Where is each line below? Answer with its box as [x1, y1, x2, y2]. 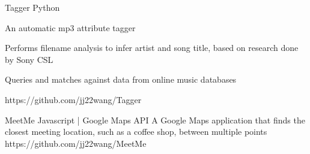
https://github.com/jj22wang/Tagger [5, 93, 142, 105]
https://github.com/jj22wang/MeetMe [5, 137, 147, 149]
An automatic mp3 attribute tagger [5, 21, 136, 34]
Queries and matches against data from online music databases [5, 73, 237, 86]
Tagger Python [5, 1, 60, 13]
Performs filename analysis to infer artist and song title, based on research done [5, 41, 299, 54]
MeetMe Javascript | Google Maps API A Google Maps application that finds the [5, 113, 305, 126]
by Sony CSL [5, 53, 53, 65]
